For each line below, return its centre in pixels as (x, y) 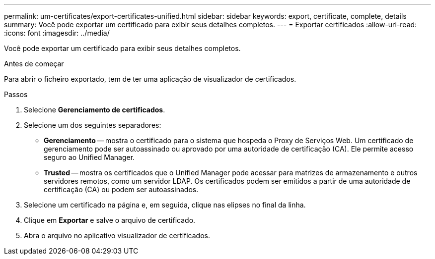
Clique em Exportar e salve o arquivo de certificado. (110, 220)
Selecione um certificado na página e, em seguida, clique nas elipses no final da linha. (165, 205)
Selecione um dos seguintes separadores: (93, 125)
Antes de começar (34, 64)
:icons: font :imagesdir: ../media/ (57, 33)
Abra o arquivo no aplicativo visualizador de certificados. (117, 235)
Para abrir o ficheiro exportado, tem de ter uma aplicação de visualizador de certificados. (150, 79)
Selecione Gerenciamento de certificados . (95, 110)
